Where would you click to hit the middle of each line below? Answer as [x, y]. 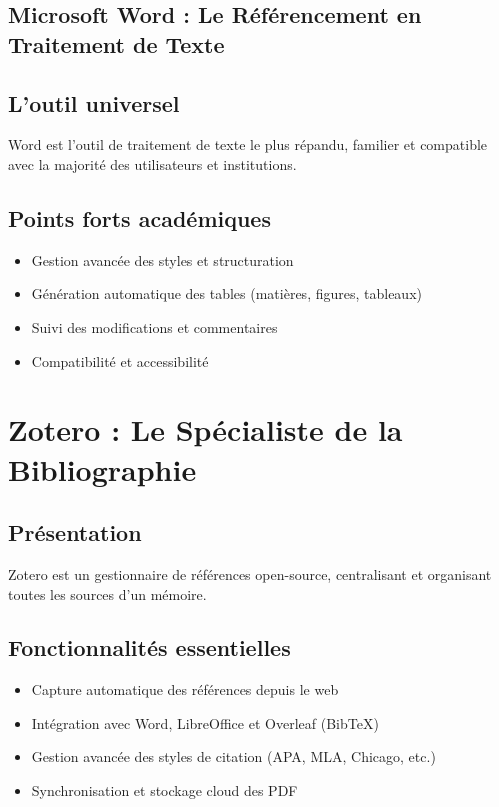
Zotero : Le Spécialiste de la [205, 429]
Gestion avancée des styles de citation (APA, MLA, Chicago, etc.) [233, 756]
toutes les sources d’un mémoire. [107, 593]
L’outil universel [94, 102]
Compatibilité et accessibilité [120, 360]
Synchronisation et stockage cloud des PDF [164, 790]
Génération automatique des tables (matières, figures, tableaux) [226, 293]
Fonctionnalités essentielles [149, 647]
